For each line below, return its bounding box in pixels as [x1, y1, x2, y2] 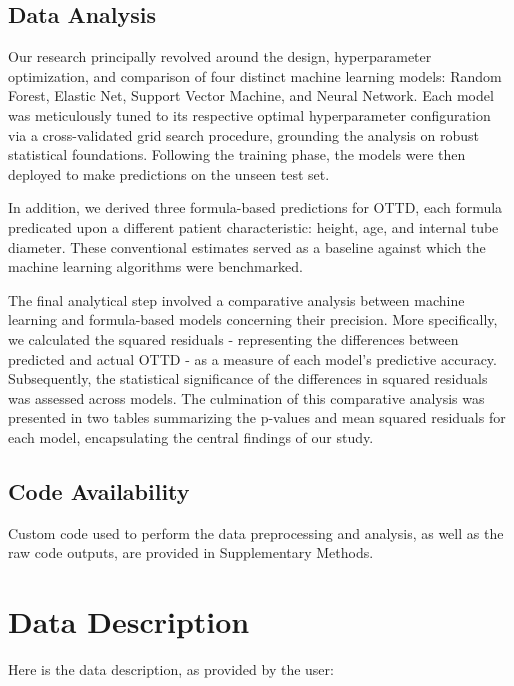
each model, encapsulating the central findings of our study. [8, 426, 374, 447]
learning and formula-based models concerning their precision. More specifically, [8, 309, 498, 330]
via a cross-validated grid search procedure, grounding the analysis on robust [8, 124, 479, 145]
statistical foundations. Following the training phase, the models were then [8, 144, 466, 165]
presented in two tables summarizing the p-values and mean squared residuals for [8, 407, 506, 428]
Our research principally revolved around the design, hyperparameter [8, 46, 432, 67]
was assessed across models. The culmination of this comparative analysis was [8, 387, 485, 408]
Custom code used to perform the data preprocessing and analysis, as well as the [8, 522, 504, 543]
